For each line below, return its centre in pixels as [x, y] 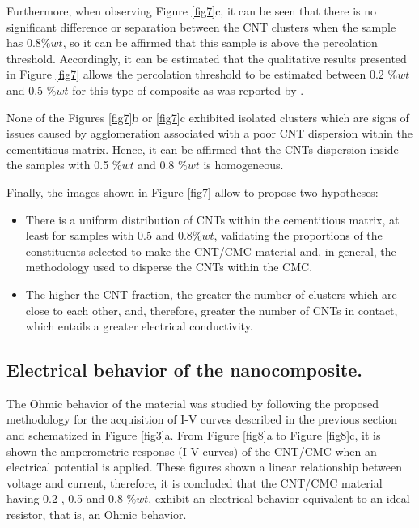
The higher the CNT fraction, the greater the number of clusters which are [211, 294]
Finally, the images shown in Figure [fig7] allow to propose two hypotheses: [193, 192]
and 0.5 [25, 89]
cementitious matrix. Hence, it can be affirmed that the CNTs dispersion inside [203, 149]
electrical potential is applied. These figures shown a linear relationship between [204, 467]
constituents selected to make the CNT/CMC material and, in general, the [211, 251]
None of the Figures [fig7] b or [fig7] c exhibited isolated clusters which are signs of [208, 117]
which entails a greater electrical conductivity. [139, 326]
